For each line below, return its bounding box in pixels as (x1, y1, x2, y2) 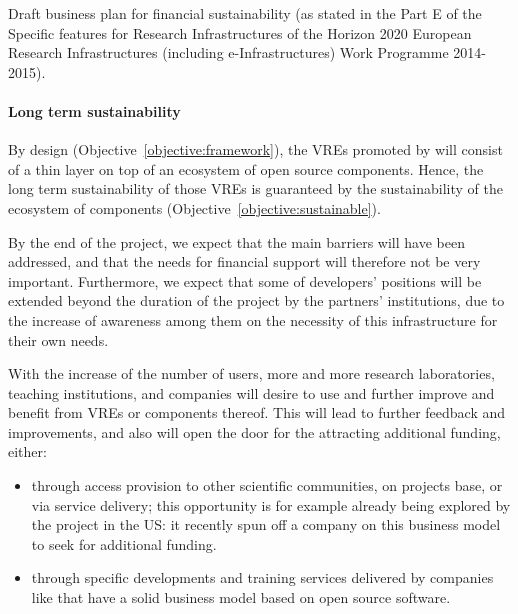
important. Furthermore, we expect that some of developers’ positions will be (8, 270, 482, 291)
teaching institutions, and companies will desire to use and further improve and (8, 382, 495, 403)
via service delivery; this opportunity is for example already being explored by (31, 494, 511, 515)
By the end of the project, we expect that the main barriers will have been (8, 231, 465, 252)
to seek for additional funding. (31, 533, 217, 554)
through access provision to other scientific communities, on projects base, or (31, 475, 503, 496)
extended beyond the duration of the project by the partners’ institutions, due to (8, 290, 505, 311)
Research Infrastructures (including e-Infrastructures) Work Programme (8, 42, 449, 63)
